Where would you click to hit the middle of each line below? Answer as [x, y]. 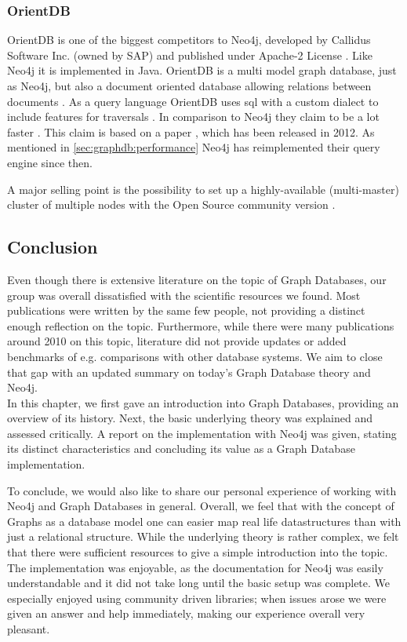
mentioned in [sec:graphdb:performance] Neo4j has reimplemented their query [194, 147]
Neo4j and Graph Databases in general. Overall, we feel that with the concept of [201, 506]
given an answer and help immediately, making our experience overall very [186, 613]
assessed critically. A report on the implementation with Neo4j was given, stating [202, 433]
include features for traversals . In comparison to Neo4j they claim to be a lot [193, 117]
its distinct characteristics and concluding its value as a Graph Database [181, 449]
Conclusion [53, 247]
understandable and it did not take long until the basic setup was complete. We [199, 583]
